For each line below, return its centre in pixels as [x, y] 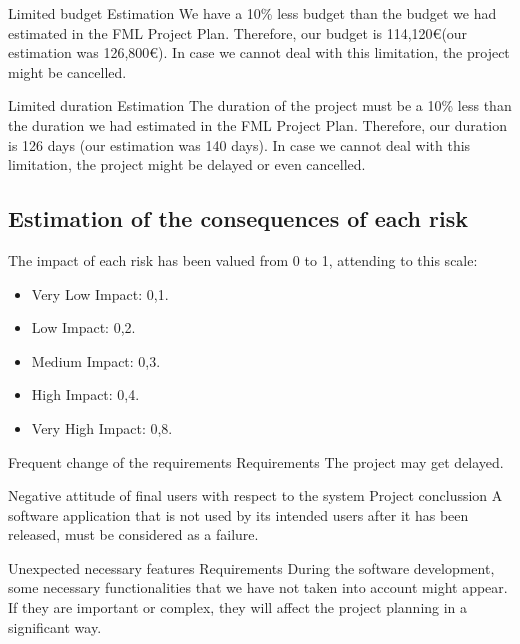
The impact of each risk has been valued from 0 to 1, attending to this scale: [243, 259]
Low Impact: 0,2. [83, 327]
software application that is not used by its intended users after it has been [238, 514]
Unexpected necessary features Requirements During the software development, [251, 567]
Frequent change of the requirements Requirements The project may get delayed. [256, 461]
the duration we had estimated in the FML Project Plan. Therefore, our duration [257, 124]
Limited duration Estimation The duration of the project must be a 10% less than [260, 105]
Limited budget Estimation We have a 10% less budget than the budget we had [252, 13]
